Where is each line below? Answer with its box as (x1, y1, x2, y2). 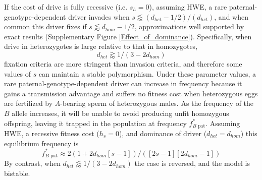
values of (4, 68, 31, 79)
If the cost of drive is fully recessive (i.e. (4, 2, 128, 12)
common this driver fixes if (4, 21, 87, 32)
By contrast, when (4, 158, 61, 168)
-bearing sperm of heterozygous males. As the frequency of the (60, 98, 254, 108)
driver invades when (68, 11, 130, 22)
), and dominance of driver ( (119, 128, 207, 138)
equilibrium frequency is (4, 138, 79, 148)
